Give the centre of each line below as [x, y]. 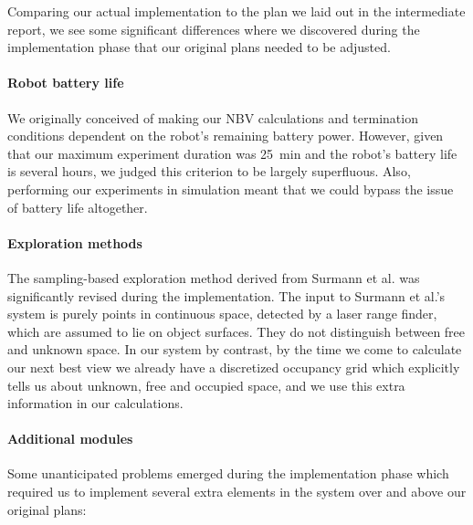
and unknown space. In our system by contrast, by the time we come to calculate [235, 349]
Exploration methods [75, 242]
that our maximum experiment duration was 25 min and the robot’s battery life [232, 153]
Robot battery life [66, 83]
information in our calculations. [95, 403]
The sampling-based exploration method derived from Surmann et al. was [214, 277]
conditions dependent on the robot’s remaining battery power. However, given [226, 136]
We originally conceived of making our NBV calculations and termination [213, 117]
